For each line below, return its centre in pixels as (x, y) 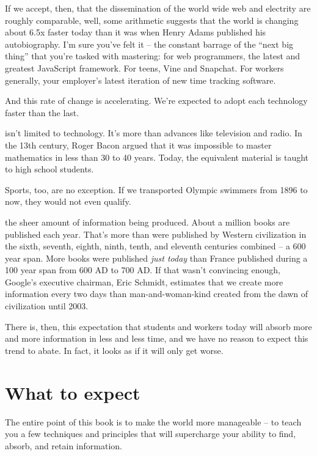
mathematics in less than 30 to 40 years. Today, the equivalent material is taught (157, 157)
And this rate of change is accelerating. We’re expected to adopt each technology (156, 101)
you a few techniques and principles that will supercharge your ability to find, (151, 434)
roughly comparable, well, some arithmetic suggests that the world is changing (152, 20)
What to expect (73, 392)
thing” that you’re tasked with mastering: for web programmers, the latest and (153, 56)
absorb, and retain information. (64, 445)
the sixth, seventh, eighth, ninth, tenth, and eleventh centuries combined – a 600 (155, 246)
